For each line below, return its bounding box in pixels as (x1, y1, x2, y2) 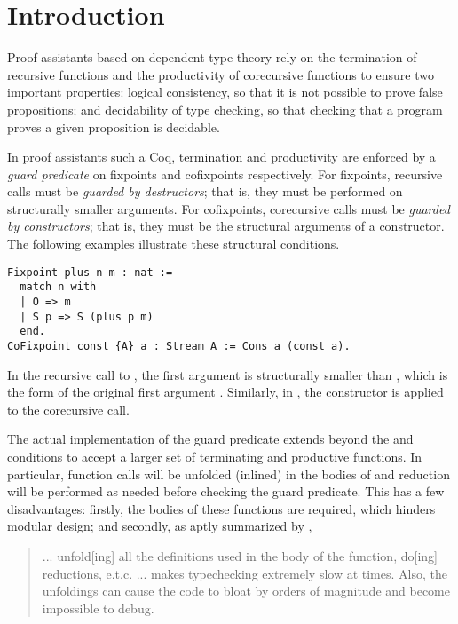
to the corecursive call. (7, 399, 130, 418)
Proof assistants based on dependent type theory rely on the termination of (7, 48, 417, 67)
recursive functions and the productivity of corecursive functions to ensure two (7, 65, 434, 83)
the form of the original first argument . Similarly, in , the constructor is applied (7, 383, 444, 401)
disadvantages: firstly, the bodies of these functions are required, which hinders (7, 499, 436, 517)
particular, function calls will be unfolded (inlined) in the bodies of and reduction (7, 464, 450, 483)
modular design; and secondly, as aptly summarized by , (7, 517, 312, 535)
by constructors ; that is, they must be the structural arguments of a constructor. (7, 217, 445, 235)
